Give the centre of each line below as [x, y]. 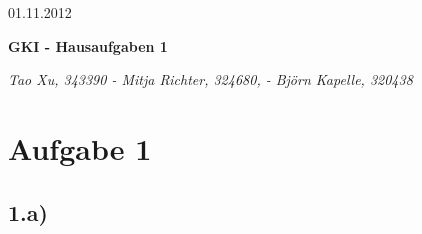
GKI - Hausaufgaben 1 [88, 45]
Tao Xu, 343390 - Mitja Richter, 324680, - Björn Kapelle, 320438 [210, 79]
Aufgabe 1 [80, 147]
